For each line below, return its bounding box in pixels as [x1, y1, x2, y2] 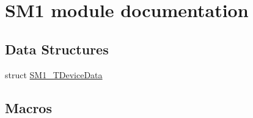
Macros [5, 98, 52, 117]
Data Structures [5, 39, 109, 58]
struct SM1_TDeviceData [5, 68, 103, 81]
